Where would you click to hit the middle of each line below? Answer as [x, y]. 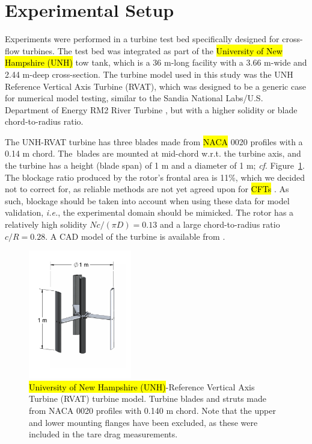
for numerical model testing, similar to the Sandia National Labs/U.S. [134, 98]
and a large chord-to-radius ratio [220, 224]
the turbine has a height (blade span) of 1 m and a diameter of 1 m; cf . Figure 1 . [155, 165]
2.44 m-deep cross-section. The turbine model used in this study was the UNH [149, 74]
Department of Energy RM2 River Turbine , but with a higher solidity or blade [151, 109]
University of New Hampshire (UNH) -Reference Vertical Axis [142, 386]
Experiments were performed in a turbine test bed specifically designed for [142, 39]
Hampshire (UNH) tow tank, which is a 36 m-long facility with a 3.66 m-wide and [156, 62]
